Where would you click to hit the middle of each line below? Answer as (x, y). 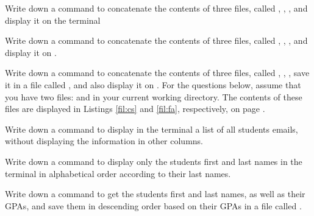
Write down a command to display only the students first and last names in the (154, 161)
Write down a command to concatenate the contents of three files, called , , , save (157, 73)
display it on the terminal (53, 20)
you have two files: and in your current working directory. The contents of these (154, 96)
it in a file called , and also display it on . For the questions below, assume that (153, 84)
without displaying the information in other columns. (104, 141)
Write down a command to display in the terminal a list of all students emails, (152, 129)
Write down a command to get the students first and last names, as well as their (155, 194)
